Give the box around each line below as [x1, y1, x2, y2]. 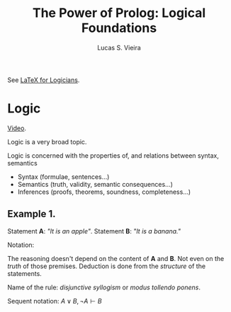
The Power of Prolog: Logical [32, 5, 206, 21]
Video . [7, 124, 27, 132]
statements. [7, 269, 43, 277]
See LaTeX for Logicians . [7, 76, 80, 84]
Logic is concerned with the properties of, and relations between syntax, [7, 151, 220, 160]
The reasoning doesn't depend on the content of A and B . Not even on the [7, 254, 225, 262]
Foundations [81, 20, 157, 36]
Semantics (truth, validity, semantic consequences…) [17, 180, 174, 188]
